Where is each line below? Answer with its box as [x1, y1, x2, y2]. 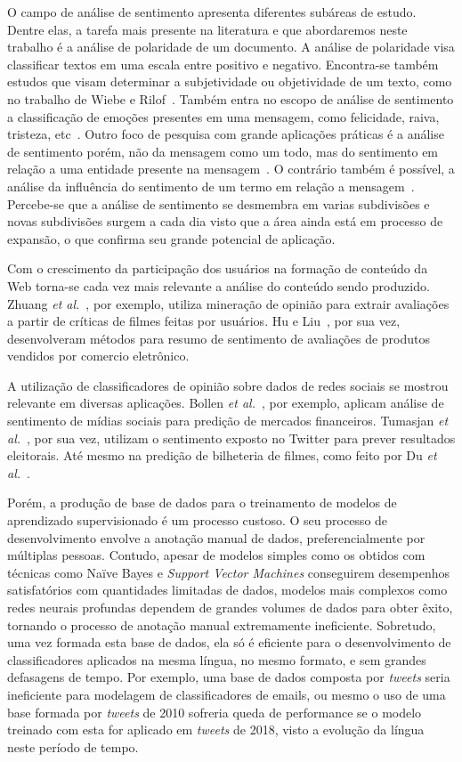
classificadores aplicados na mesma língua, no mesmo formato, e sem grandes [7, 650, 426, 669]
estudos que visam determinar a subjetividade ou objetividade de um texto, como [7, 72, 452, 91]
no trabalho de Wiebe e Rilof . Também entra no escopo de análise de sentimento [7, 89, 454, 108]
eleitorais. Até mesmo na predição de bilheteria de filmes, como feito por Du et [7, 446, 437, 465]
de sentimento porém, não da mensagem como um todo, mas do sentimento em [7, 142, 439, 160]
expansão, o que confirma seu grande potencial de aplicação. [7, 229, 336, 247]
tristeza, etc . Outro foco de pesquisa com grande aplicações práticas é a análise [7, 125, 444, 143]
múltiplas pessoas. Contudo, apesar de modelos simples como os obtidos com [7, 546, 426, 564]
